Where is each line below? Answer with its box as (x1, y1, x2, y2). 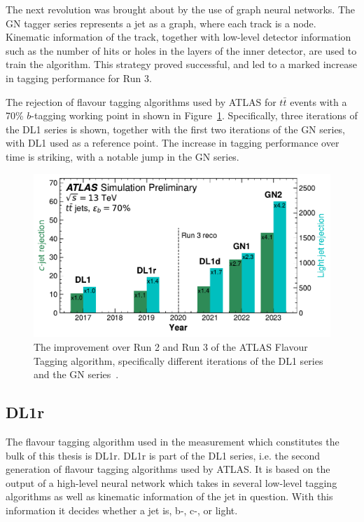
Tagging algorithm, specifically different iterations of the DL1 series (34, 353, 323, 368)
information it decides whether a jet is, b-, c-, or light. (6, 502, 238, 517)
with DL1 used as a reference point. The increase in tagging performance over (6, 135, 339, 150)
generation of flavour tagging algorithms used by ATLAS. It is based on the (6, 462, 330, 476)
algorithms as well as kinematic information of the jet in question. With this (6, 489, 333, 504)
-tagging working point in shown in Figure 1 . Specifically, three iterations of (31, 108, 358, 123)
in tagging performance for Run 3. (6, 70, 152, 85)
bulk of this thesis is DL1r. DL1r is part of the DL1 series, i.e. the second (6, 448, 321, 462)
